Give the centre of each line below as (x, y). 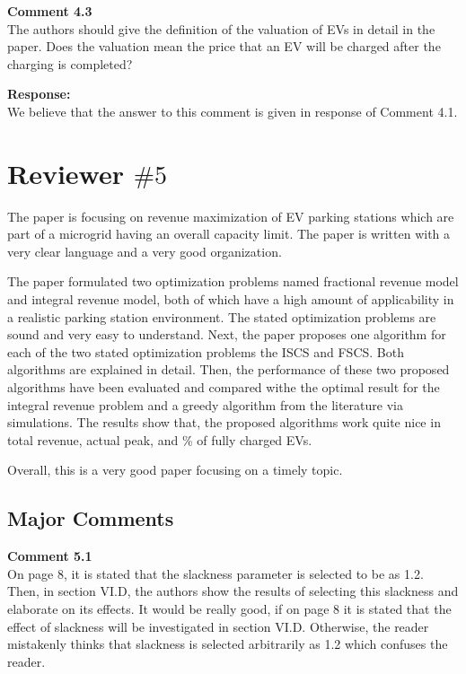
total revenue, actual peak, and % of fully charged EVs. (160, 439)
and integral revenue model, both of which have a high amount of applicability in (231, 299)
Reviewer (66, 173)
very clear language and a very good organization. (145, 251)
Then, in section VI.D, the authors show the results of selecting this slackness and (233, 591)
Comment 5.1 (50, 556)
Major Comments (91, 518)
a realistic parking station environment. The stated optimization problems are (222, 316)
